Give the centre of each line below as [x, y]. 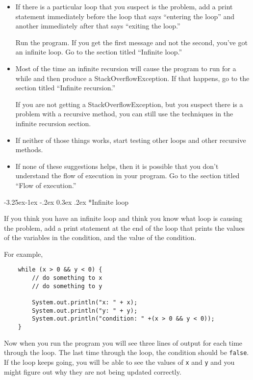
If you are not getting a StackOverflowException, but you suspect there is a [129, 104]
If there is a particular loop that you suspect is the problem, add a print [124, 6]
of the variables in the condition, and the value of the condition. [100, 237]
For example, [24, 254]
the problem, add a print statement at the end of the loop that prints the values [125, 228]
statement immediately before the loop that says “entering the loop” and [125, 16]
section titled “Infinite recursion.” [65, 88]
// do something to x [67, 278]
